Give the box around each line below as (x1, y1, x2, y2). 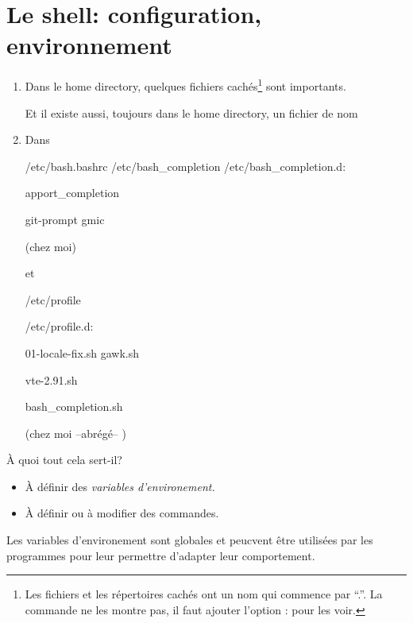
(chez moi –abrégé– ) (25, 424, 126, 441)
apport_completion (25, 184, 120, 201)
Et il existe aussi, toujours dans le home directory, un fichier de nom (25, 104, 358, 121)
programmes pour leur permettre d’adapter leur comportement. (6, 547, 315, 563)
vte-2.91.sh (25, 371, 78, 388)
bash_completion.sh (25, 398, 123, 415)
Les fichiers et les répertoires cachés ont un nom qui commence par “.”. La (25, 586, 383, 602)
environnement (6, 29, 172, 61)
